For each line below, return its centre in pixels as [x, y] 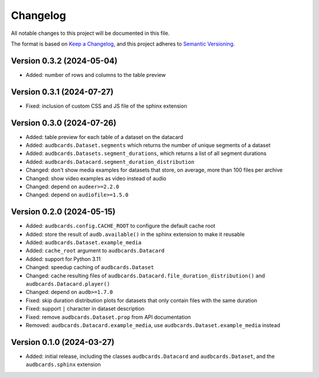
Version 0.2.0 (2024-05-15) [63, 212]
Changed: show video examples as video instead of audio [96, 178]
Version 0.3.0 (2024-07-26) [64, 123]
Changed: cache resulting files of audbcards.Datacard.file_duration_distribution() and [145, 276]
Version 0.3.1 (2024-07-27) [62, 92]
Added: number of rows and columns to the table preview [96, 75]
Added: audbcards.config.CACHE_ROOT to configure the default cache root [121, 226]
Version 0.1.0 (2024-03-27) [63, 342]
